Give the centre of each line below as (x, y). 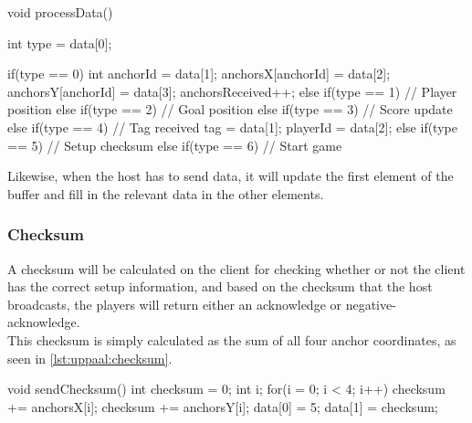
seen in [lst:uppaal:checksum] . (90, 358)
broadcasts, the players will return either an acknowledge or (175, 304)
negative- (371, 304)
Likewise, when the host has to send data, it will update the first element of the (231, 176)
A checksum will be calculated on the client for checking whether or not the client (236, 268)
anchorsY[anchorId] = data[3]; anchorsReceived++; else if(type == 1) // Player (232, 91)
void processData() (60, 12)
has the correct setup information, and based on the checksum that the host (220, 286)
